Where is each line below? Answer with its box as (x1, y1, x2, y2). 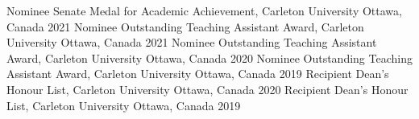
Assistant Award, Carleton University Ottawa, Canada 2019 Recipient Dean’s (6, 65, 389, 82)
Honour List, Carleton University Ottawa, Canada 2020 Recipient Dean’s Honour (6, 80, 409, 97)
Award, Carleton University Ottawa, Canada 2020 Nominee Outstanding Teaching (6, 49, 413, 66)
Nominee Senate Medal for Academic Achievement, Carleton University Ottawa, (6, 2, 402, 18)
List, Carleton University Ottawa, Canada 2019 (6, 96, 241, 113)
